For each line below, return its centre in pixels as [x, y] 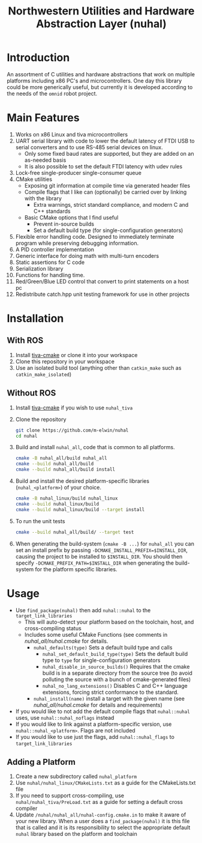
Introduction [38, 58]
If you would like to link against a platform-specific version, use [94, 724]
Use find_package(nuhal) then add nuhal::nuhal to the [83, 610]
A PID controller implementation [55, 249]
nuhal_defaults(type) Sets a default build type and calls [103, 647]
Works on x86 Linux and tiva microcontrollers [72, 134]
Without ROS [31, 393]
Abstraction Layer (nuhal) [101, 24]
